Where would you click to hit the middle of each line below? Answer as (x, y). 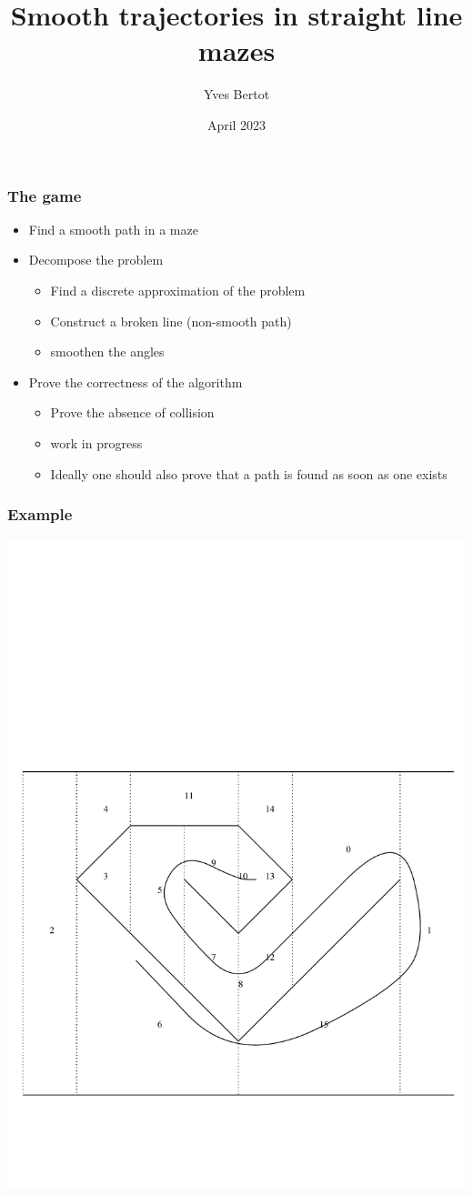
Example (40, 514)
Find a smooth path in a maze (113, 229)
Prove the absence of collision (132, 412)
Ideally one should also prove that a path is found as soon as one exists (249, 473)
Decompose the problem (96, 260)
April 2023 (236, 124)
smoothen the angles (107, 351)
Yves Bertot (236, 94)
